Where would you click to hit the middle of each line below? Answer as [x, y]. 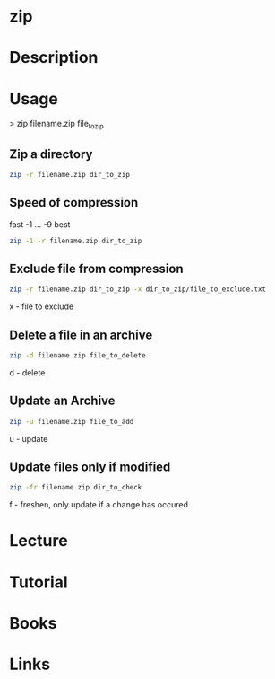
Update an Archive [62, 401]
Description [54, 58]
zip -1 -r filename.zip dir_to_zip [76, 241]
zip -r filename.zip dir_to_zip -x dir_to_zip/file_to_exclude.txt [138, 289]
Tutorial [39, 582]
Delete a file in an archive [81, 335]
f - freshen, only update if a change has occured [99, 505]
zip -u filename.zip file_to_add [72, 421]
